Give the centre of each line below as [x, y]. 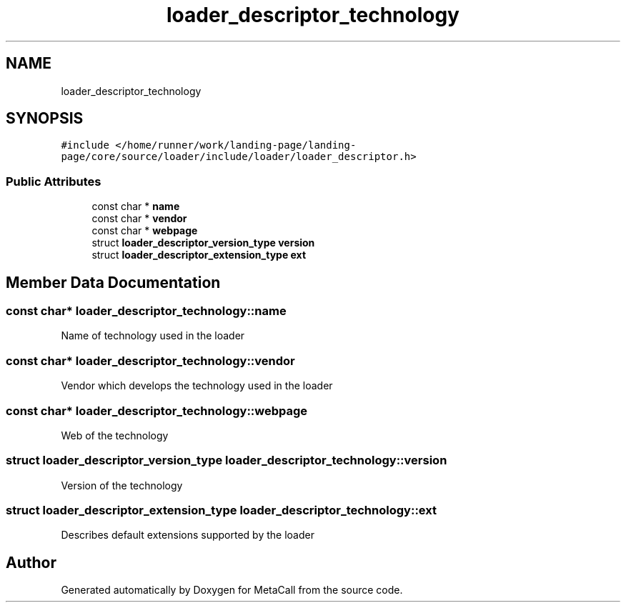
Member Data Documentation [113, 282]
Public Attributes [54, 181]
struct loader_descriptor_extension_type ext [199, 255]
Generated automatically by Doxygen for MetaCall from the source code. [232, 590]
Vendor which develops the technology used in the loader [197, 386]
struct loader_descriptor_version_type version [203, 243]
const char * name [136, 206]
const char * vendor [139, 219]
